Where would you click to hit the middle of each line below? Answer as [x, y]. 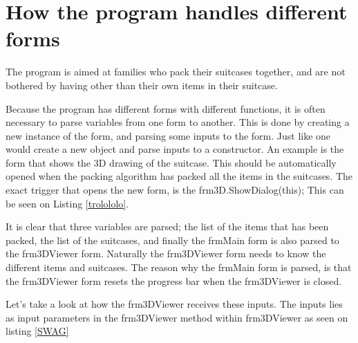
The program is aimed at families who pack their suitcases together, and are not [176, 72]
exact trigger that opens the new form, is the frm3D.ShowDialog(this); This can [175, 190]
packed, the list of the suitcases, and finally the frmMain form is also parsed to [172, 240]
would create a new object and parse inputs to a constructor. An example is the [175, 149]
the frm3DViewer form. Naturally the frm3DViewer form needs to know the [166, 253]
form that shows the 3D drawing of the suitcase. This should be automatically [171, 162]
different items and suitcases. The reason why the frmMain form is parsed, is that [179, 267]
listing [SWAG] [37, 331]
